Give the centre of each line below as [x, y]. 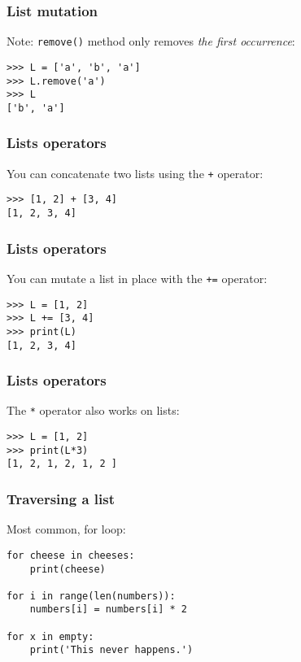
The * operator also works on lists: [93, 410]
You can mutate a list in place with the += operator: [137, 278]
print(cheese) [68, 569]
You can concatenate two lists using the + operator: [135, 173]
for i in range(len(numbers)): [91, 596]
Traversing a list [61, 498]
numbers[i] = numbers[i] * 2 [108, 610]
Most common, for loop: [66, 529]
